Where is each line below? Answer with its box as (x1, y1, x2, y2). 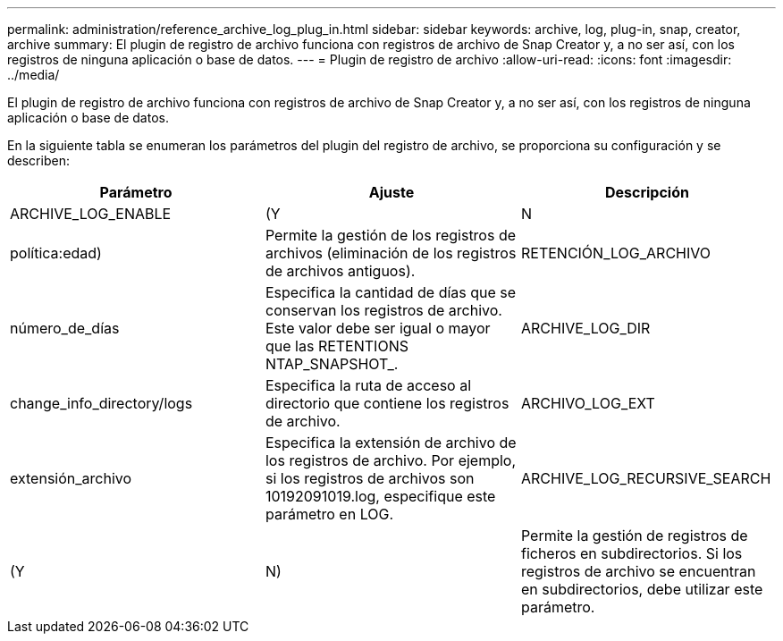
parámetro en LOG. (265, 505, 394, 523)
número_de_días (10, 319, 120, 337)
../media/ (7, 67, 60, 82)
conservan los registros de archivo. (265, 301, 502, 319)
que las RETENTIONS (265, 337, 408, 355)
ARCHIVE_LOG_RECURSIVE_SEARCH (520, 469, 771, 487)
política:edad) (10, 244, 102, 262)
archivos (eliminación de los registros (265, 244, 517, 262)
